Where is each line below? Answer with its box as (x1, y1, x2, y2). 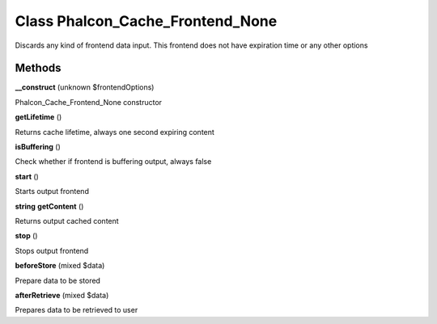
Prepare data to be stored (15, 276, 101, 285)
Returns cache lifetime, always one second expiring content (15, 127, 214, 137)
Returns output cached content (15, 216, 119, 225)
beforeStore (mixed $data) (15, 261, 105, 271)
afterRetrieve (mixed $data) (15, 290, 109, 300)
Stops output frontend (15, 246, 89, 255)
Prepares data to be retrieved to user (15, 305, 138, 315)
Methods (15, 61, 62, 75)
